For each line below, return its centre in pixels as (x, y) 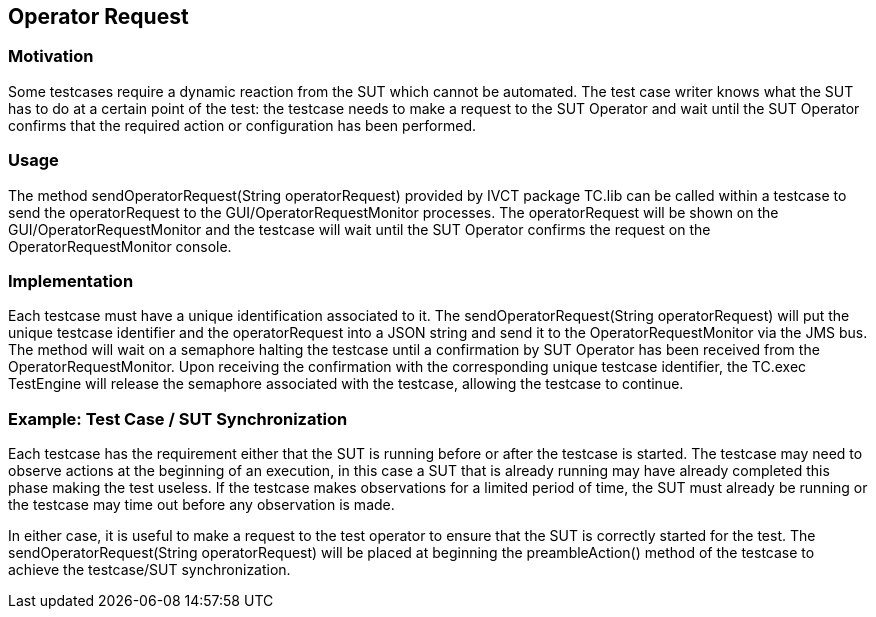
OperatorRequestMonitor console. (120, 246)
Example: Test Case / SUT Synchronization (178, 418)
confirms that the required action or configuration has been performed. (242, 125)
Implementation (71, 280)
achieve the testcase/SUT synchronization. (149, 570)
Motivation (51, 56)
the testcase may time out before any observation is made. (201, 505)
